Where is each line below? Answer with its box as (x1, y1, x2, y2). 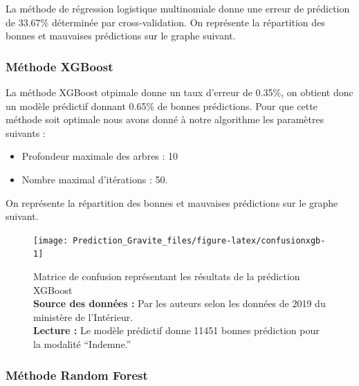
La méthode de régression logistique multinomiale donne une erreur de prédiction (6, 1, 350, 15)
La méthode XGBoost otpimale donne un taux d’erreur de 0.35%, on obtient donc (6, 85, 353, 99)
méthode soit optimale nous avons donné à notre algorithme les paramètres (6, 112, 324, 127)
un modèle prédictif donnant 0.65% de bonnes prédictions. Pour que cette (6, 98, 317, 113)
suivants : (6, 125, 46, 140)
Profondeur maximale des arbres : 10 (21, 149, 178, 163)
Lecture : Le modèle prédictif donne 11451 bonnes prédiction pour (33, 323, 320, 338)
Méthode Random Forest (6, 366, 148, 383)
